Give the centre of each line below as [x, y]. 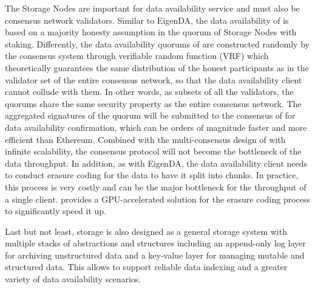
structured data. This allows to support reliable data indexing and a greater [146, 267]
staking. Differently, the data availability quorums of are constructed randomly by [157, 44]
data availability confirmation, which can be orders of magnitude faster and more [156, 127]
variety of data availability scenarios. [73, 279]
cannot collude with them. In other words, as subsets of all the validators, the [149, 92]
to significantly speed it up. [56, 211]
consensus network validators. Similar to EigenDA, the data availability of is [147, 20]
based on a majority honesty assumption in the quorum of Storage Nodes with [151, 32]
